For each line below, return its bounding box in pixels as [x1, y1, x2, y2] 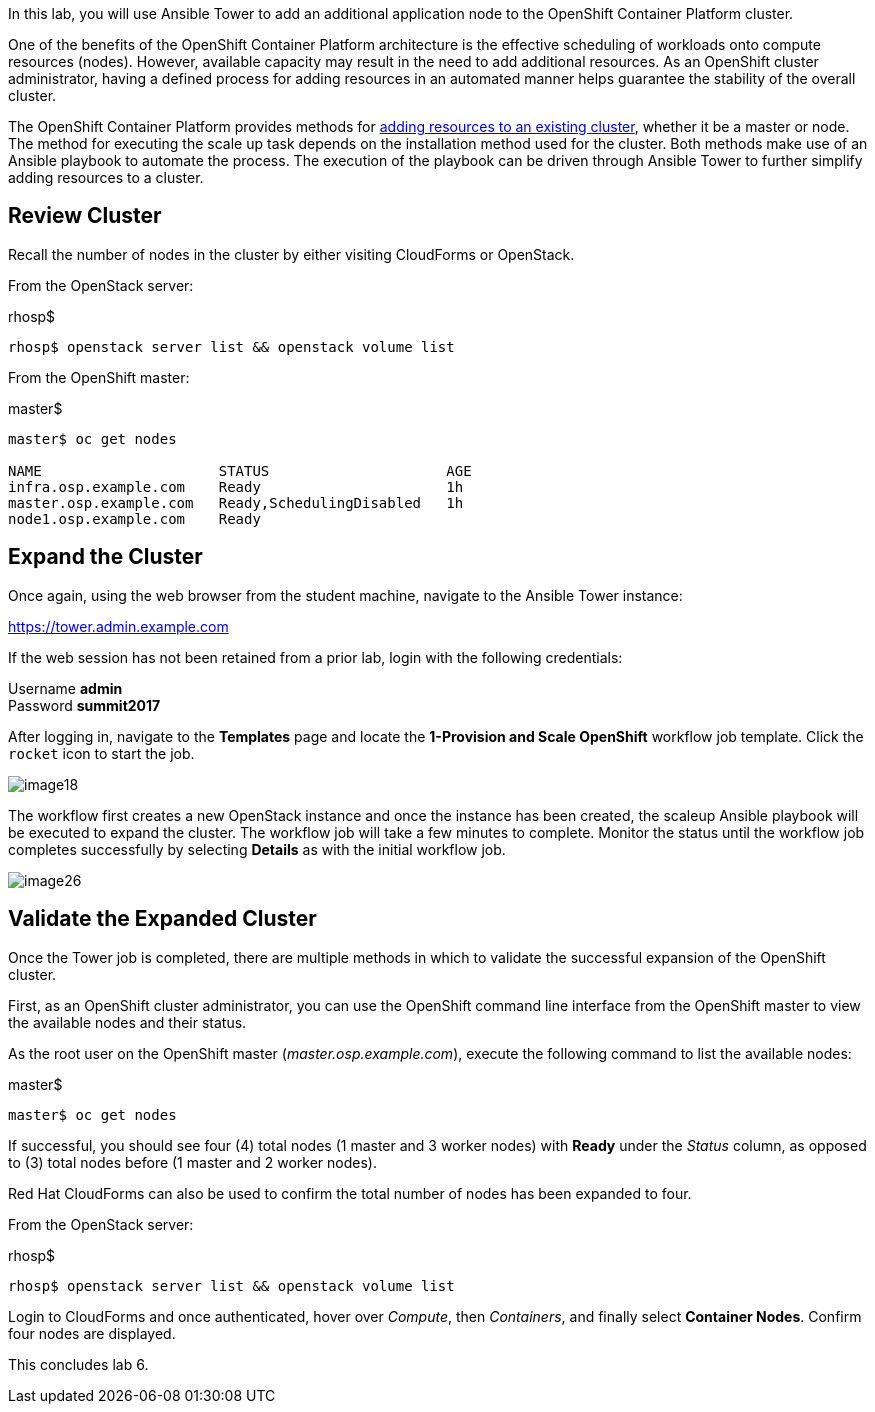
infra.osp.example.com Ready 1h [8, 478, 464, 495]
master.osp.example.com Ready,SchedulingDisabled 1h [8, 494, 464, 511]
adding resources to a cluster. [8, 169, 204, 186]
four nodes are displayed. [8, 1324, 176, 1342]
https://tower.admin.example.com [8, 617, 229, 635]
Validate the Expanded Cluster [8, 906, 317, 932]
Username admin [8, 679, 123, 697]
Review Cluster [8, 203, 162, 229]
